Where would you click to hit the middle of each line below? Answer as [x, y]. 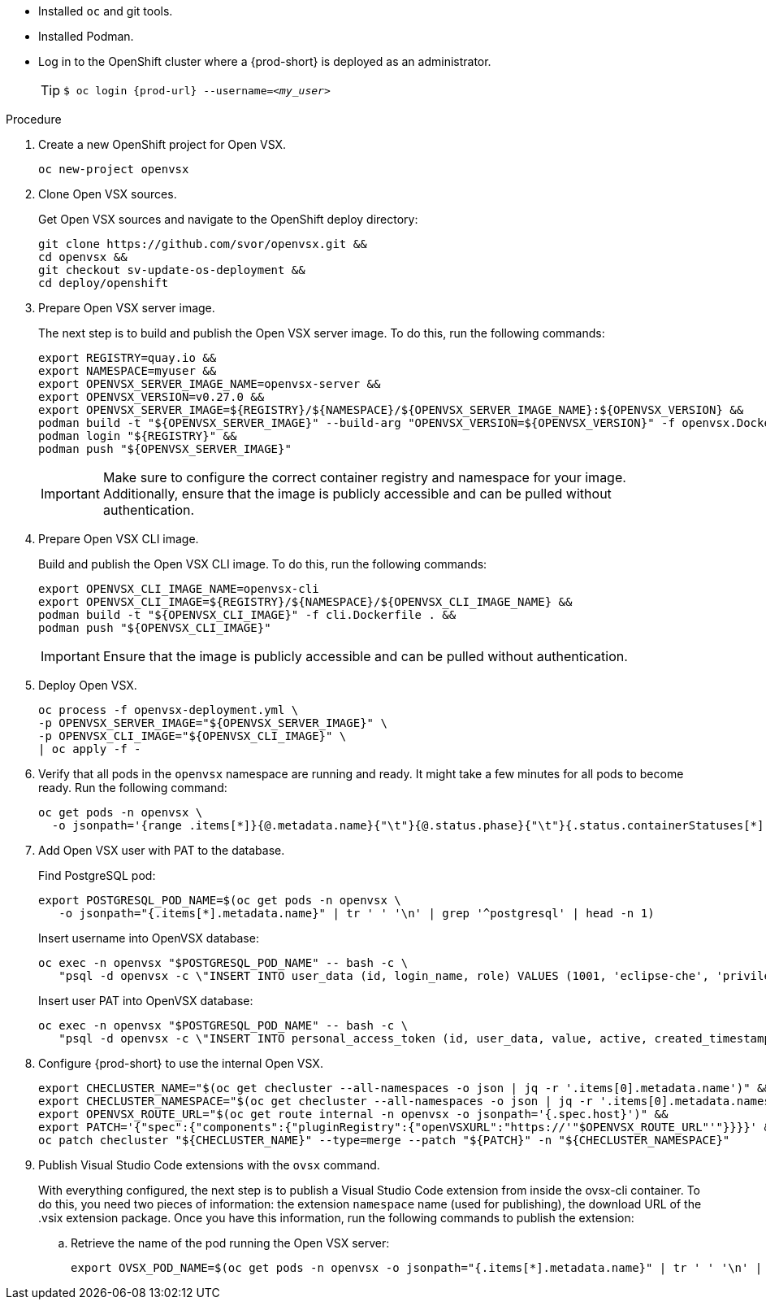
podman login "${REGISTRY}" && [138, 436]
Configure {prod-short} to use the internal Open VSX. [181, 1063]
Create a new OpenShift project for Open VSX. [162, 144]
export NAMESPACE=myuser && [128, 371]
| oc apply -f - [90, 749]
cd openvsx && [83, 257]
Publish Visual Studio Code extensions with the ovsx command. [209, 1165]
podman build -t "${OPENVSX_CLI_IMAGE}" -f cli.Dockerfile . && [247, 615]
